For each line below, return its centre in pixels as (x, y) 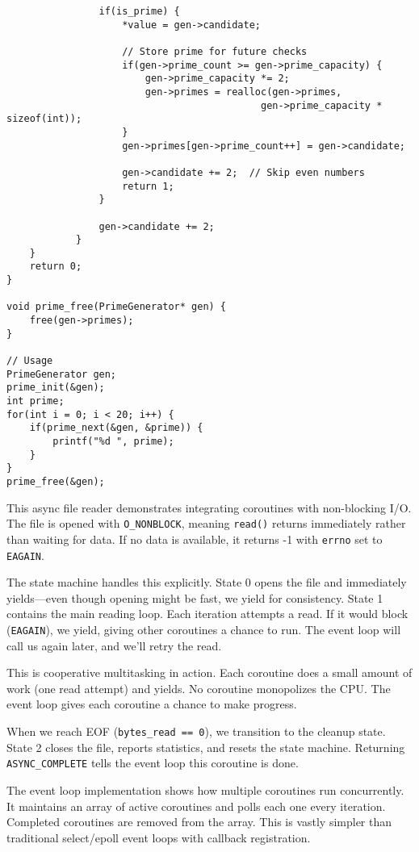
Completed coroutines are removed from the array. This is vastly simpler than (199, 822)
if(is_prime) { (139, 11)
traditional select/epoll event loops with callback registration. (159, 837)
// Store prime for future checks (215, 51)
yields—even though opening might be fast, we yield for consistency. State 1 (195, 597)
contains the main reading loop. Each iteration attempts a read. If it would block (207, 614)
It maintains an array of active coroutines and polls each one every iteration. (196, 806)
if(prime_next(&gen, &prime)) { (116, 428)
